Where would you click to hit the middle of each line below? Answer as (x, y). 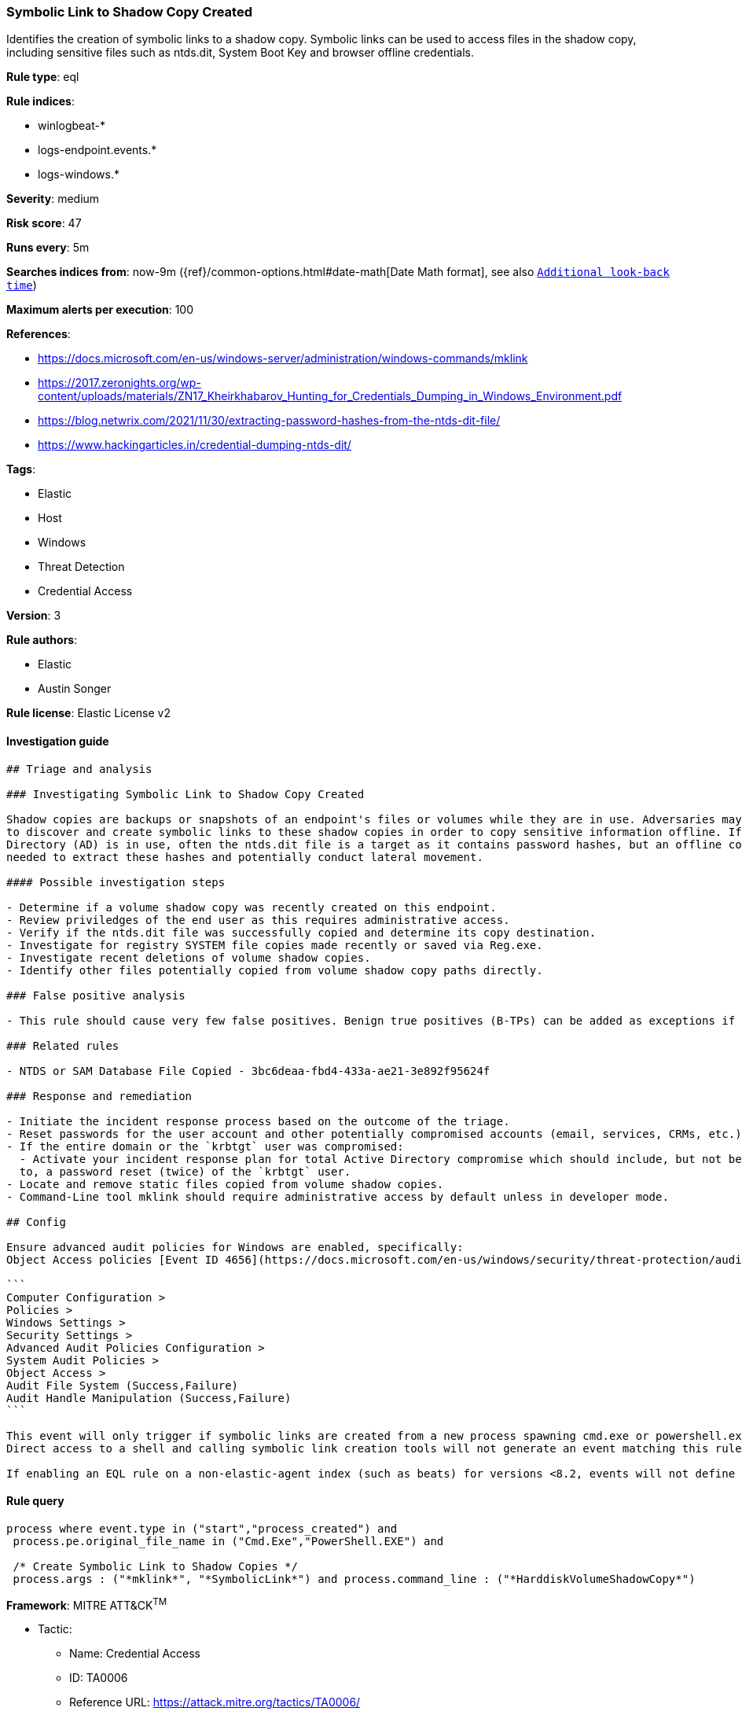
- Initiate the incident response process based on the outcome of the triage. (258, 1121)
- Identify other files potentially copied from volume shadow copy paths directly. (275, 970)
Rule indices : (40, 101)
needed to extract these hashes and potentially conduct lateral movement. (245, 857)
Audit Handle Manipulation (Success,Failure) (149, 1398)
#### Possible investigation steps (116, 882)
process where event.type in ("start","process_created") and (202, 1528)
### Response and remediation (99, 1096)
